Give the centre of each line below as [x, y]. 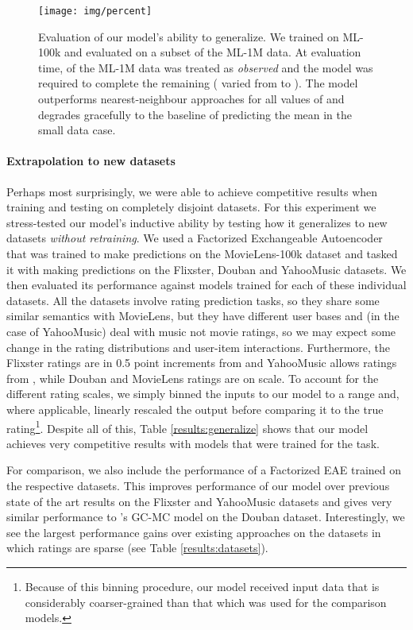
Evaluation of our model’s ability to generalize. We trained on [189, 36]
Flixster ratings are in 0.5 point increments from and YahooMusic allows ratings [202, 363]
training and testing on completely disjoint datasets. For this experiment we [191, 207]
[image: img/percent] [95, 11]
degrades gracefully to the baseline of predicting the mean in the [195, 114]
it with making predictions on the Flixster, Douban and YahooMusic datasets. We [206, 269]
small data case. [77, 130]
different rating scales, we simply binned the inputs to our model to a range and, [203, 394]
